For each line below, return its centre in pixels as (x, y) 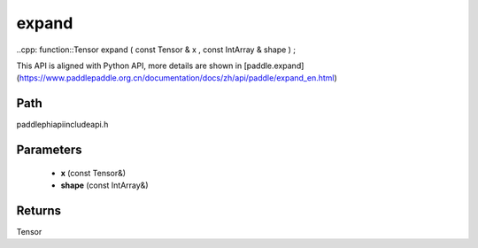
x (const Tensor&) (93, 173)
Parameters (49, 150)
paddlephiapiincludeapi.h (62, 125)
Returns (39, 210)
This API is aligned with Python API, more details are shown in (129, 66)
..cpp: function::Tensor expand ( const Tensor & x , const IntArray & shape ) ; (156, 50)
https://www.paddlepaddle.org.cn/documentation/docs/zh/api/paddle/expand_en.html (177, 78)
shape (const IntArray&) (104, 185)
